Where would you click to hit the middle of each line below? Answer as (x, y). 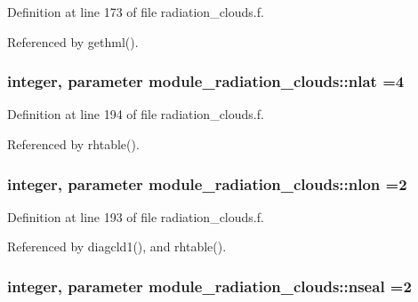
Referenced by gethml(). (73, 41)
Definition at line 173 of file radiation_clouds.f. (136, 12)
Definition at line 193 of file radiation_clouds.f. (136, 216)
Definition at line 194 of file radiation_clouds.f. (136, 114)
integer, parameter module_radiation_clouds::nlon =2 (207, 183)
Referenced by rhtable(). (73, 144)
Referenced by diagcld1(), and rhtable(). (117, 246)
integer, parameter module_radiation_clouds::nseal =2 (209, 286)
